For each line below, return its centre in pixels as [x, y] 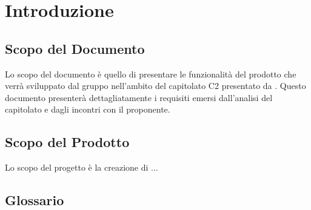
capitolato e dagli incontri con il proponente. [88, 109]
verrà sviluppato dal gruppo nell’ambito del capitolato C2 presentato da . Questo [155, 86]
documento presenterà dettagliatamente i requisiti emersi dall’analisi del [139, 97]
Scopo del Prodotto [67, 142]
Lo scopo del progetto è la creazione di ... [82, 167]
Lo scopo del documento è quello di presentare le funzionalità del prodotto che [151, 74]
